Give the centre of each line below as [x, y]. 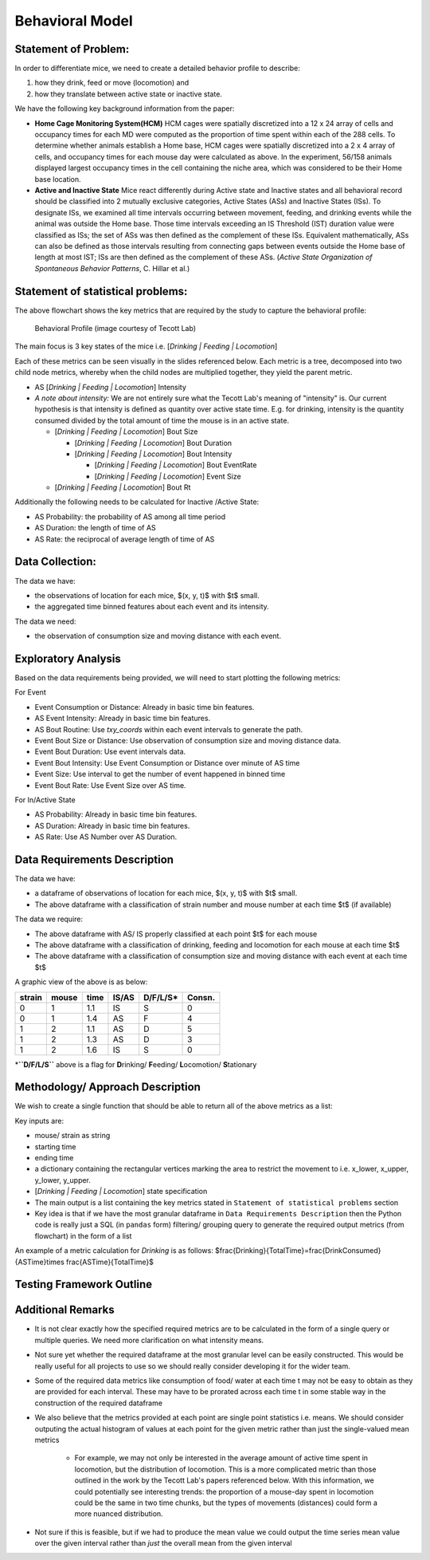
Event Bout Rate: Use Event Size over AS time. [110, 785]
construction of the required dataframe [99, 1403]
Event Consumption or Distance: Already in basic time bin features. [145, 707]
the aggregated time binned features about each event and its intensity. [152, 607]
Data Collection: [56, 562]
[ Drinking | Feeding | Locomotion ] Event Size [168, 476]
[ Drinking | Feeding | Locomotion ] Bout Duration [153, 443]
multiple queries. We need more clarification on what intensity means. [149, 1340]
